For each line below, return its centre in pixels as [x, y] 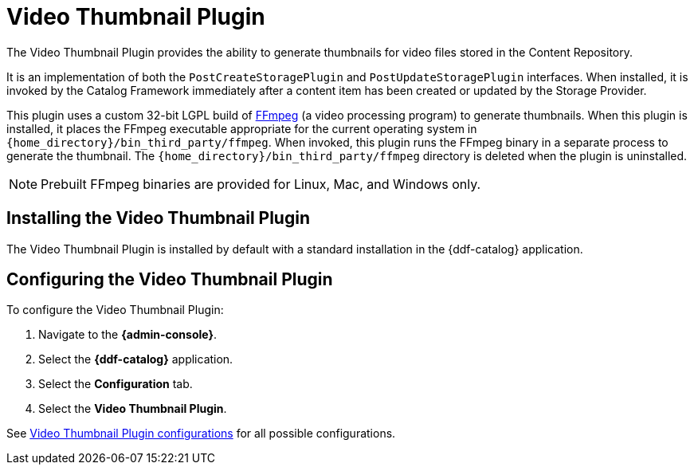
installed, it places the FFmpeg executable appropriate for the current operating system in [242, 128]
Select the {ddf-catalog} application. [136, 359]
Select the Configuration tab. [116, 384]
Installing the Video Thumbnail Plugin [158, 218]
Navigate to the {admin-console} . [128, 335]
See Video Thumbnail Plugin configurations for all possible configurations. [201, 434]
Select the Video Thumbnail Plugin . [133, 409]
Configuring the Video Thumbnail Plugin [170, 280]
